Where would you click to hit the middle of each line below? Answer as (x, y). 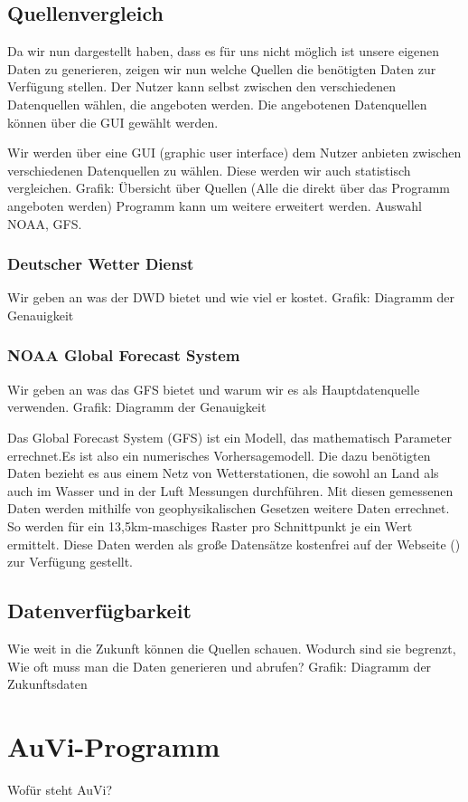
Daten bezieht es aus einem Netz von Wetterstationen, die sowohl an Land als (223, 473)
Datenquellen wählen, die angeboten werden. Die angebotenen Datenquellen (217, 104)
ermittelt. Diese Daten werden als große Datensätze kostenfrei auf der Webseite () (234, 544)
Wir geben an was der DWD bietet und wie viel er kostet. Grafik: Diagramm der (231, 297)
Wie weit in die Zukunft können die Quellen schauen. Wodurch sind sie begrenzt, (232, 648)
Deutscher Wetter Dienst (101, 264)
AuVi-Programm (114, 745)
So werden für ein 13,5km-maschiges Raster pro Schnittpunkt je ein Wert (210, 525)
